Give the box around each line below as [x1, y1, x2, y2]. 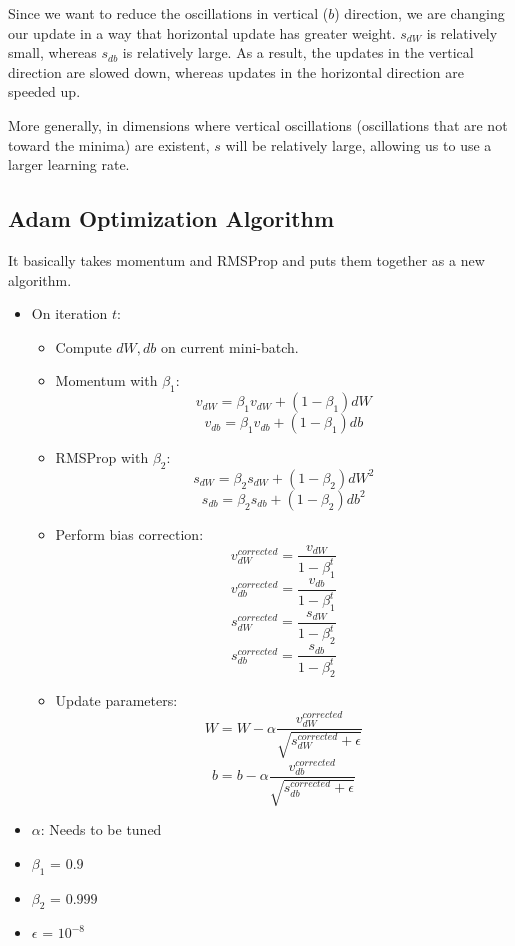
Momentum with [55, 370, 158, 391]
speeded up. [8, 81, 81, 102]
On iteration [31, 303, 108, 324]
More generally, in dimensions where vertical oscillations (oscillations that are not [8, 114, 508, 135]
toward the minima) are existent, [8, 134, 210, 155]
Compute [55, 336, 112, 357]
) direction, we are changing [334, 3, 505, 23]
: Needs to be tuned [40, 819, 162, 840]
